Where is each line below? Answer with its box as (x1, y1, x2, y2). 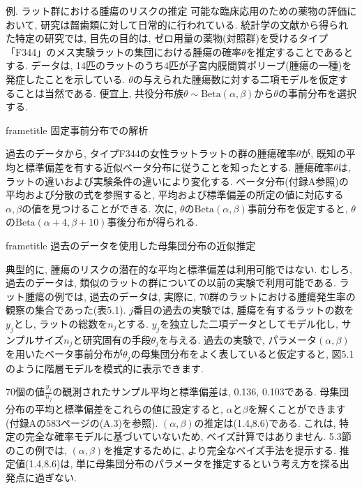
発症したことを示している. (6, 71, 126, 86)
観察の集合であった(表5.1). (6, 302, 126, 317)
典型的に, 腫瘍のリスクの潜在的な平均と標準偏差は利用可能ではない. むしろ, (6, 261, 352, 276)
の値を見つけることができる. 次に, (22, 200, 177, 215)
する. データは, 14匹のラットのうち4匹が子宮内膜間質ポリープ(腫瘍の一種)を (6, 58, 352, 73)
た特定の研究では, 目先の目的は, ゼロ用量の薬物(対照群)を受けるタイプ (6, 31, 328, 45)
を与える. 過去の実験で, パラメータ (158, 332, 317, 346)
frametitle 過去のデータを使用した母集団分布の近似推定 (6, 238, 256, 252)
